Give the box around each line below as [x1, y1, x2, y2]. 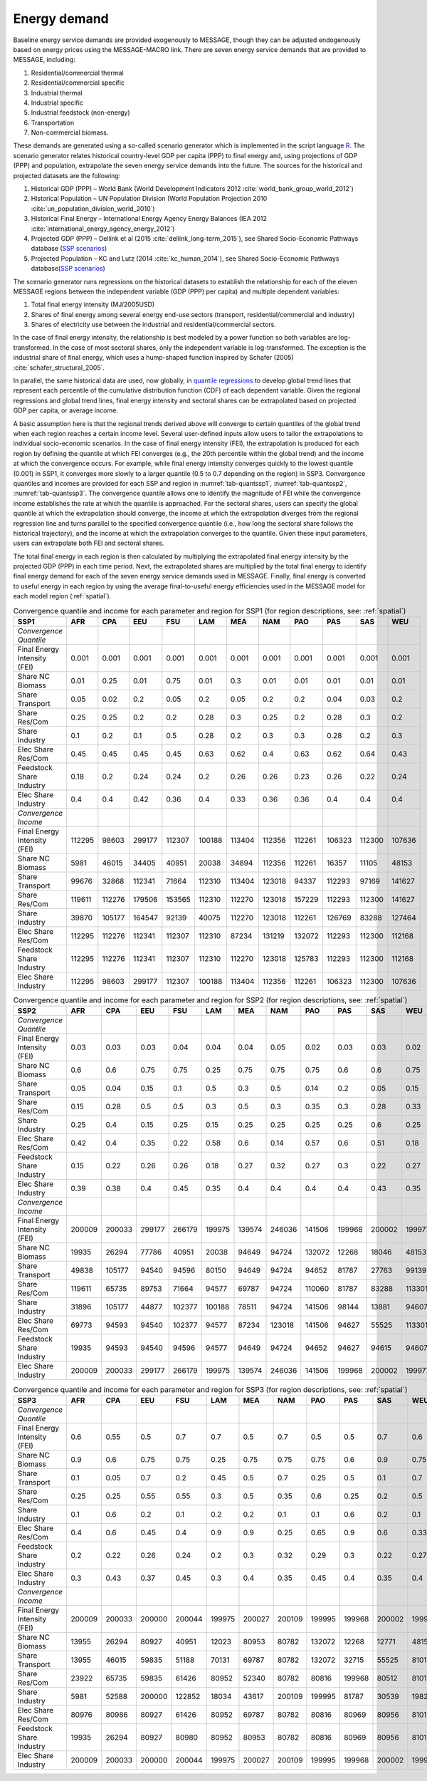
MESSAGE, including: [13, 56, 76, 64]
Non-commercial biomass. [31, 128, 109, 137]
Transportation [31, 118, 75, 127]
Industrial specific [31, 98, 83, 107]
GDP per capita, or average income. [13, 406, 119, 415]
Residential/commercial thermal [31, 68, 124, 77]
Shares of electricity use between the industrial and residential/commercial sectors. [31, 321, 277, 329]
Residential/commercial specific [31, 78, 125, 87]
